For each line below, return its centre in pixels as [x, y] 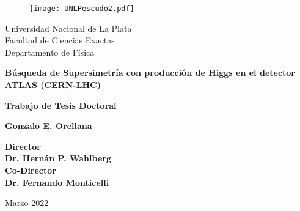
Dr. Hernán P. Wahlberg [58, 158]
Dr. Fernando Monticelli [57, 182]
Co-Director [31, 170]
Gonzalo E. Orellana [49, 126]
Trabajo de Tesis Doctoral [61, 105]
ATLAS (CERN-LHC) [53, 85]
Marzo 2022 [27, 203]
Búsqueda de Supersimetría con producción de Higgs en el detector [150, 72]
